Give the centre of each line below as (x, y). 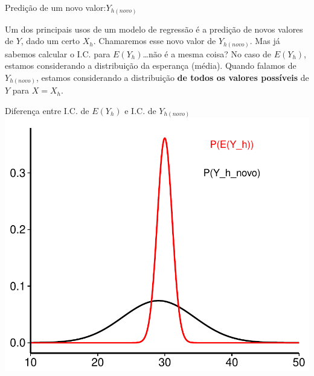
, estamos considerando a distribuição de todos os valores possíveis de (172, 77)
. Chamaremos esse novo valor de (155, 41)
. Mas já (265, 41)
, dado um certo (50, 41)
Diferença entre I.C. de (47, 110)
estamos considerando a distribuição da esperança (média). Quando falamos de (151, 65)
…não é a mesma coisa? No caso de (207, 53)
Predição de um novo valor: (56, 7)
